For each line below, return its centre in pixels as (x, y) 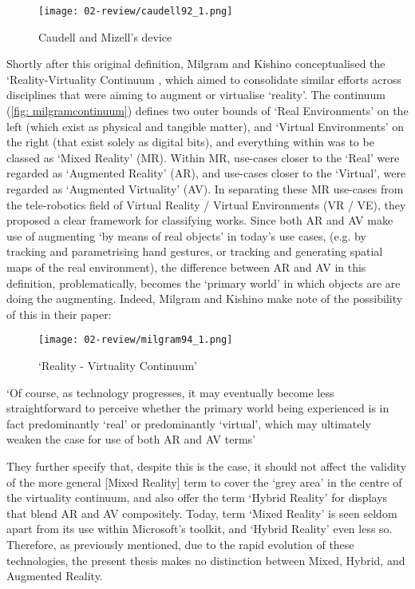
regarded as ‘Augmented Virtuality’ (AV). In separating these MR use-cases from (205, 189)
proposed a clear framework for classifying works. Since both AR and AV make (200, 220)
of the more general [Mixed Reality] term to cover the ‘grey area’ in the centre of (204, 482)
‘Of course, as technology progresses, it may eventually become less (170, 392)
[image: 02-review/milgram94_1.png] (136, 340)
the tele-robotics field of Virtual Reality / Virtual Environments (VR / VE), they (206, 204)
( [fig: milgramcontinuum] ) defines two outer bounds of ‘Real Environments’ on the (207, 111)
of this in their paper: (59, 314)
